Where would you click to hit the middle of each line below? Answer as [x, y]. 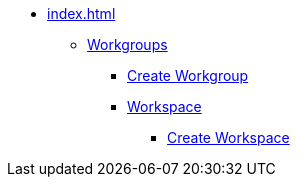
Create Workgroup [188, 75]
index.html [81, 13]
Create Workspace [228, 137]
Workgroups [127, 44]
